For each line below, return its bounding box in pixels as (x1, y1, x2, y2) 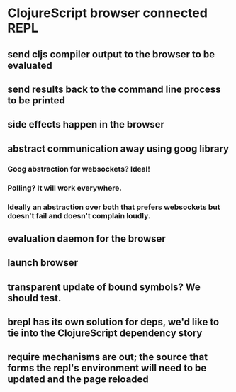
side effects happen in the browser (7, 118, 165, 130)
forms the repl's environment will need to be (7, 362, 207, 374)
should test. (7, 292, 62, 304)
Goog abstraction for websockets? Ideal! (7, 164, 151, 174)
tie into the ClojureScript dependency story (7, 327, 203, 340)
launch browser (7, 257, 78, 269)
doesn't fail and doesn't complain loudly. (7, 211, 151, 220)
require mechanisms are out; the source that (7, 351, 208, 363)
